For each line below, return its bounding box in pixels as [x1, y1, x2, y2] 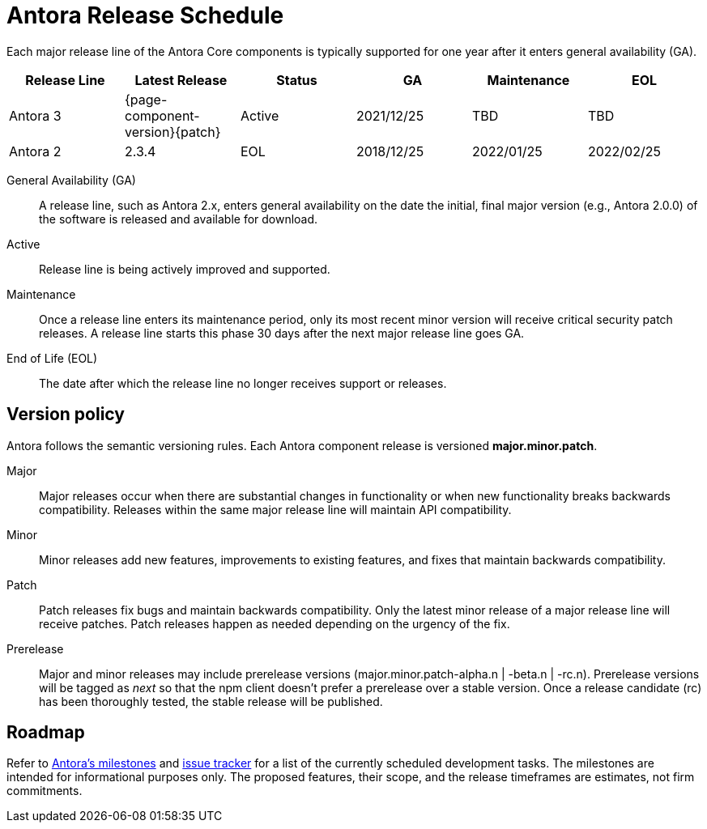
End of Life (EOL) [6, 351, 98, 365]
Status [276, 71, 317, 88]
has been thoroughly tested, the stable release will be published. [39, 694, 383, 708]
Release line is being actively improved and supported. [39, 261, 330, 276]
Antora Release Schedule [6, 2, 284, 29]
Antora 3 [9, 107, 62, 124]
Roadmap [6, 722, 85, 743]
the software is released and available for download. [39, 211, 318, 226]
